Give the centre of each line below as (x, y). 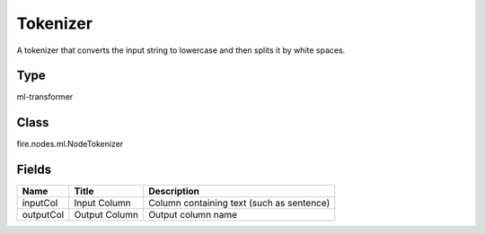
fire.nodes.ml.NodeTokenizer (70, 144)
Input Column (102, 204)
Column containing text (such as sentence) (239, 204)
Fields (34, 170)
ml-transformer (45, 97)
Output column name (193, 215)
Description (174, 191)
